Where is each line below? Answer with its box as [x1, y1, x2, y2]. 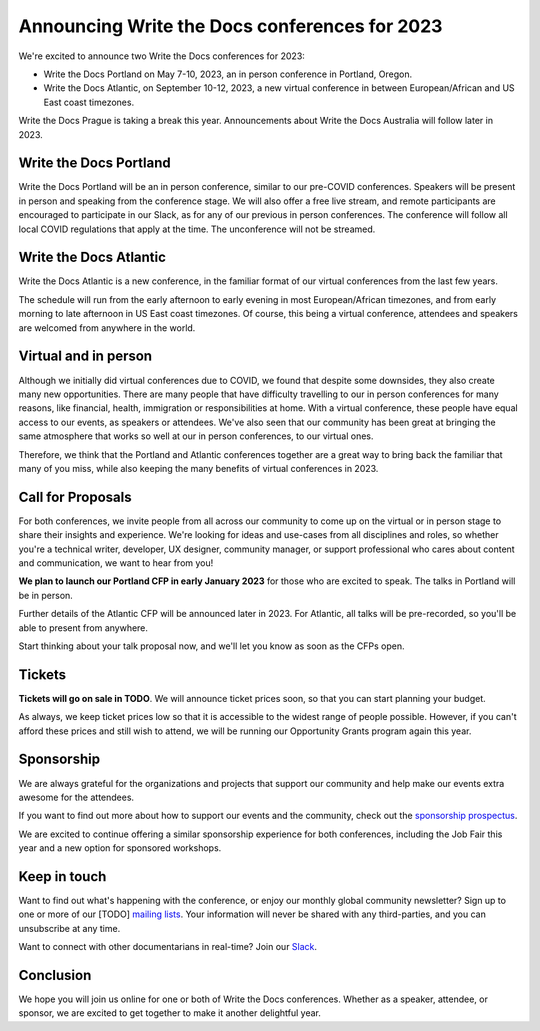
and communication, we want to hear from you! [18, 556, 214, 569]
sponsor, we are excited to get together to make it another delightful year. [18, 1007, 322, 1019]
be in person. [18, 589, 74, 601]
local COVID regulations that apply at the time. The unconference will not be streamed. [18, 223, 376, 235]
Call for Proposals [18, 488, 132, 505]
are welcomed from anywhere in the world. [18, 321, 196, 334]
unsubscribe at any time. [18, 922, 121, 934]
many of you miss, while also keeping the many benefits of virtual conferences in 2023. [18, 462, 379, 474]
